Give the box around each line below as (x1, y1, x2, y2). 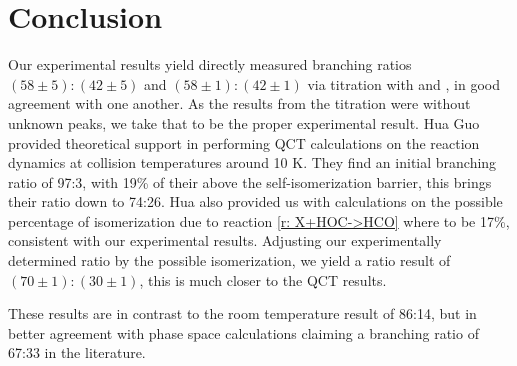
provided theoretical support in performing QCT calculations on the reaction (8, 132, 480, 153)
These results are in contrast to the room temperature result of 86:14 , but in (8, 303, 477, 324)
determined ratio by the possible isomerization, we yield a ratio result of (8, 250, 451, 271)
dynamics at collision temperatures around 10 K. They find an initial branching (8, 152, 497, 173)
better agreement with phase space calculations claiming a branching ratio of (8, 322, 479, 343)
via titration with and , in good (307, 73, 500, 94)
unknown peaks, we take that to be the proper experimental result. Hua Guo (8, 112, 480, 133)
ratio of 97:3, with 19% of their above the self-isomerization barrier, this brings (8, 171, 492, 192)
